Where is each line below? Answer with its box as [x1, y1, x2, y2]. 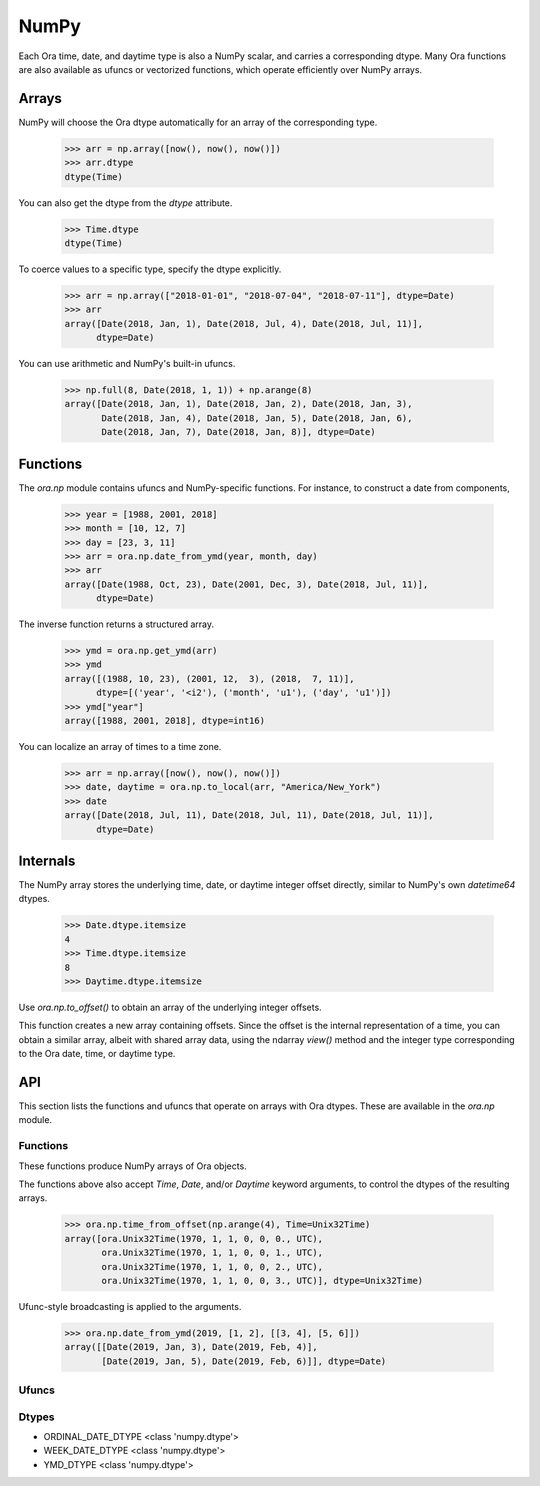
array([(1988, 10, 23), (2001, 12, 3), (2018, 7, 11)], [64, 673, 355, 684]
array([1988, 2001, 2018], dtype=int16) [64, 715, 265, 726]
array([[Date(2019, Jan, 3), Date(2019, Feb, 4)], [64, 1341, 319, 1353]
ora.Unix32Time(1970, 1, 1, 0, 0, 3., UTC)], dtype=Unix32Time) [101, 1275, 424, 1286]
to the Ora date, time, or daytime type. [18, 1048, 176, 1060]
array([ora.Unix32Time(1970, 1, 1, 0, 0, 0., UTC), [64, 1233, 324, 1244]
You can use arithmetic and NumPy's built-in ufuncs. [18, 358, 236, 370]
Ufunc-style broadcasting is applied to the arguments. [18, 1300, 242, 1312]
